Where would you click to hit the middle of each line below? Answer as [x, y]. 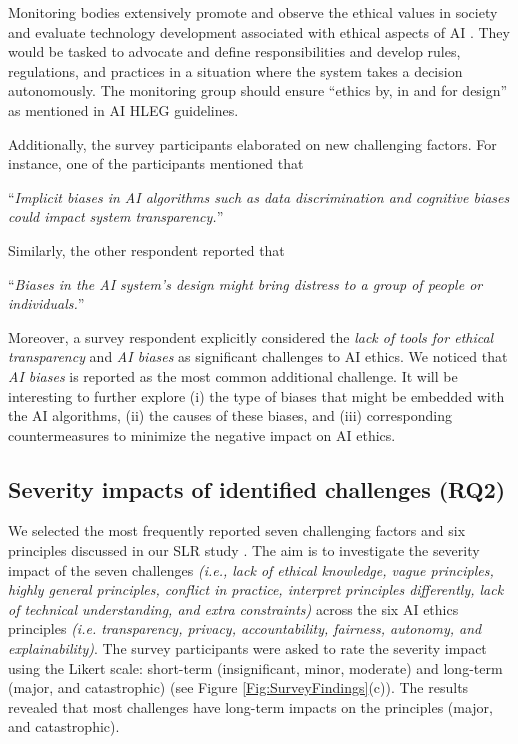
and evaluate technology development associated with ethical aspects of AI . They [259, 31]
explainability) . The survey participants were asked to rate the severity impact [247, 648]
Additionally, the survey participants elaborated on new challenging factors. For [252, 143]
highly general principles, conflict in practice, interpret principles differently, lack [256, 589]
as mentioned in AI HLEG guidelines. [123, 109]
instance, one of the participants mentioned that [156, 163]
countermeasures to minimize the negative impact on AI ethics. [202, 434]
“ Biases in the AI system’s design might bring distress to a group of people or [245, 283]
